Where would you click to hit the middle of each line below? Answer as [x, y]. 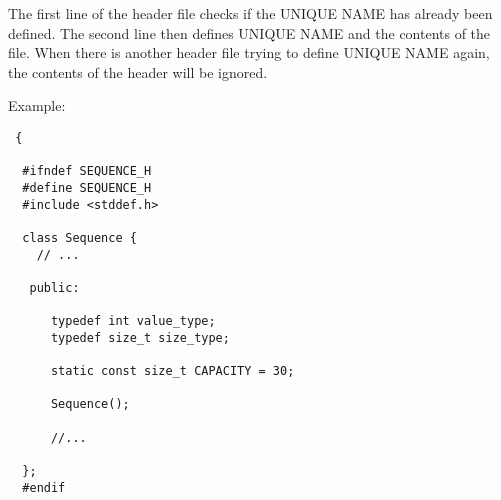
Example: [37, 105]
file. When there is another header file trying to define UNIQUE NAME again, [249, 52]
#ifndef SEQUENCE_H [87, 171]
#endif [44, 487]
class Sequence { [79, 237]
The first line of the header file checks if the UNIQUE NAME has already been [250, 13]
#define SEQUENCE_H [87, 187]
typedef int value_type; [133, 321]
